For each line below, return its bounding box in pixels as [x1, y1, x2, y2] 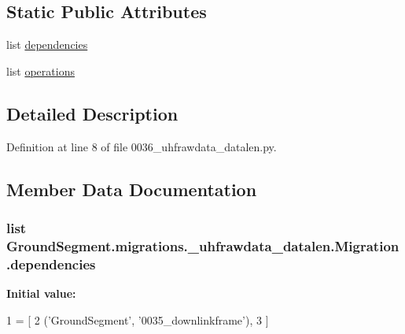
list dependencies [6, 36, 88, 53]
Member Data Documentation [6, 176, 257, 201]
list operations [6, 62, 75, 79]
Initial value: [6, 285, 76, 302]
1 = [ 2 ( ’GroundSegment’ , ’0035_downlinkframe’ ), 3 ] [6, 311, 269, 328]
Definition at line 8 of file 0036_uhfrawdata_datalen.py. [6, 138, 277, 154]
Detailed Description [6, 101, 179, 125]
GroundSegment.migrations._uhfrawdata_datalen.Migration [6, 236, 399, 255]
